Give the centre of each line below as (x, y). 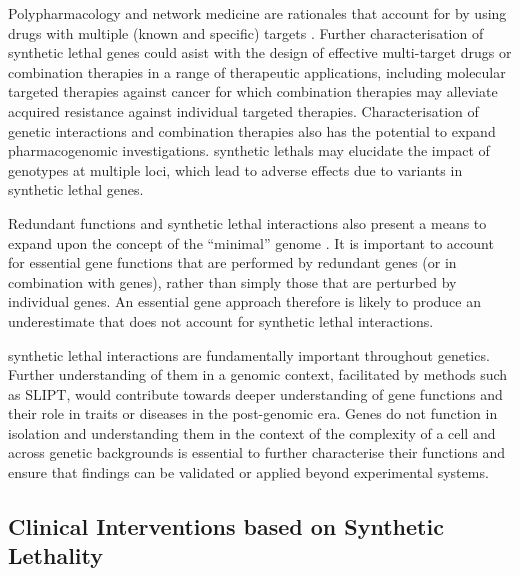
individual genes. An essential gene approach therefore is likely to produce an (244, 301)
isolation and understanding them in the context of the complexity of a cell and (252, 432)
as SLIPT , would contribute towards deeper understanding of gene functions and (255, 393)
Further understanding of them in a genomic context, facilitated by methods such (258, 374)
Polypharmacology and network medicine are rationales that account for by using (257, 13)
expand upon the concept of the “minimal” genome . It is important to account (251, 242)
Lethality (56, 555)
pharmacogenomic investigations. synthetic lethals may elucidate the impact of (249, 150)
